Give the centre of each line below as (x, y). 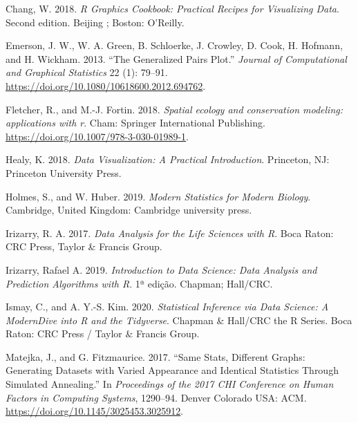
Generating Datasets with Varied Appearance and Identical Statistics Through (172, 370)
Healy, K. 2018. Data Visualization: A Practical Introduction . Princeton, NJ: (168, 159)
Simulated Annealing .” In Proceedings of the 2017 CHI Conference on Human (170, 384)
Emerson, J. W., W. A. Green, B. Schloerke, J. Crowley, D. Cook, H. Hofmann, (174, 45)
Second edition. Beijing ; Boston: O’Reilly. (95, 22)
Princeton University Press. (64, 172)
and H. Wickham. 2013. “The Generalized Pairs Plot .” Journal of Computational (176, 58)
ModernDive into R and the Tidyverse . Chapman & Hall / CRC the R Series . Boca (179, 320)
